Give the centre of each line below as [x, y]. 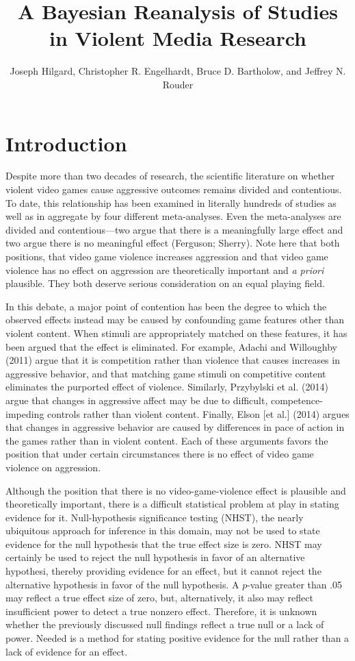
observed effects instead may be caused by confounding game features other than [175, 320]
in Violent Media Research [178, 38]
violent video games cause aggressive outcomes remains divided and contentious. [174, 189]
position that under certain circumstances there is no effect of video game [160, 454]
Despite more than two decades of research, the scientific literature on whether [170, 176]
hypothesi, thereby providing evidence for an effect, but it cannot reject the [163, 571]
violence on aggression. [53, 467]
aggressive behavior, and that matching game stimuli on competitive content [166, 373]
